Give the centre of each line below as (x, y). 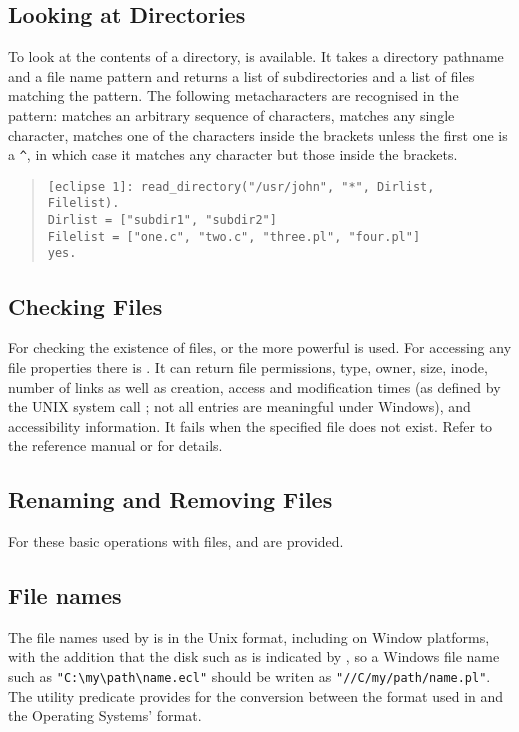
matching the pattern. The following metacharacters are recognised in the (233, 95)
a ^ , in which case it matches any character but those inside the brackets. (233, 154)
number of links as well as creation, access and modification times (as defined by (254, 386)
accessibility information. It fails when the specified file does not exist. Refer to (250, 425)
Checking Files (85, 305)
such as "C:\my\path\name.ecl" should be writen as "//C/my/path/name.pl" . (249, 676)
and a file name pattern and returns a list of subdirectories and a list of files (241, 75)
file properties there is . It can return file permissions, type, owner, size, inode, (248, 366)
